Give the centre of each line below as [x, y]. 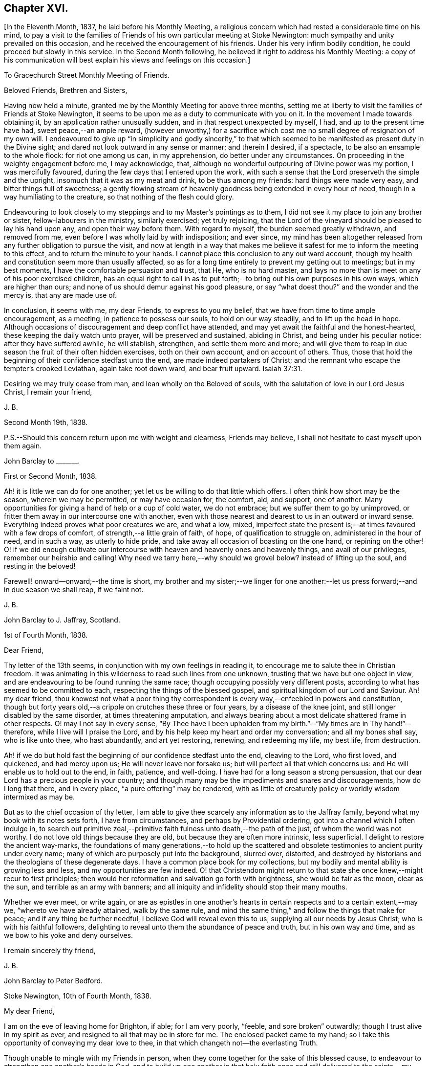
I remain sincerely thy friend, [50, 951]
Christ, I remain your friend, [48, 392]
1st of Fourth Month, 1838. [46, 635]
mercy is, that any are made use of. [61, 295]
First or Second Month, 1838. [51, 476]
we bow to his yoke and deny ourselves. [69, 935]
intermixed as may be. [40, 797]
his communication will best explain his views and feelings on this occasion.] [127, 60]
